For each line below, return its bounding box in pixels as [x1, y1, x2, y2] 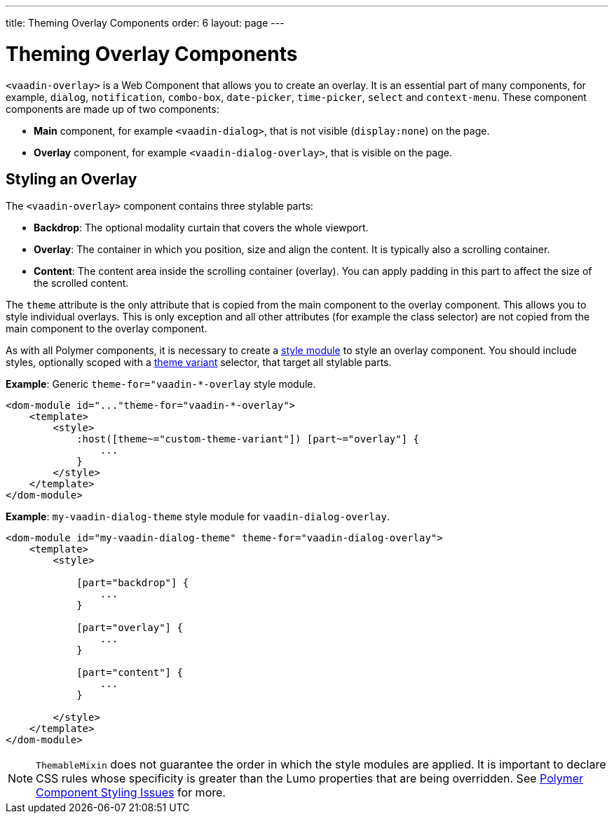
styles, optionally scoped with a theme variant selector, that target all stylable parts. [6, 356, 392, 369]
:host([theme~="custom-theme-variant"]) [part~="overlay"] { [76, 433, 420, 445]
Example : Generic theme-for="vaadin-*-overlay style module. [6, 378, 316, 391]
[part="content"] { [76, 667, 183, 679]
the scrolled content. [34, 277, 129, 290]
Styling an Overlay [6, 170, 137, 188]
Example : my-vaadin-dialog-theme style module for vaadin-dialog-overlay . [6, 510, 390, 523]
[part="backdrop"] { [76, 577, 189, 589]
